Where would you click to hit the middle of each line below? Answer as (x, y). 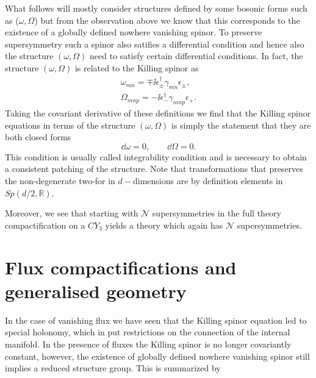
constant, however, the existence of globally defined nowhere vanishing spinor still (157, 356)
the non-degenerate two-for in (60, 181)
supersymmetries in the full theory (217, 213)
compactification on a (45, 225)
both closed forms (38, 137)
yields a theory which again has (164, 225)
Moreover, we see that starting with (72, 213)
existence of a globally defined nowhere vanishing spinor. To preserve (134, 32)
